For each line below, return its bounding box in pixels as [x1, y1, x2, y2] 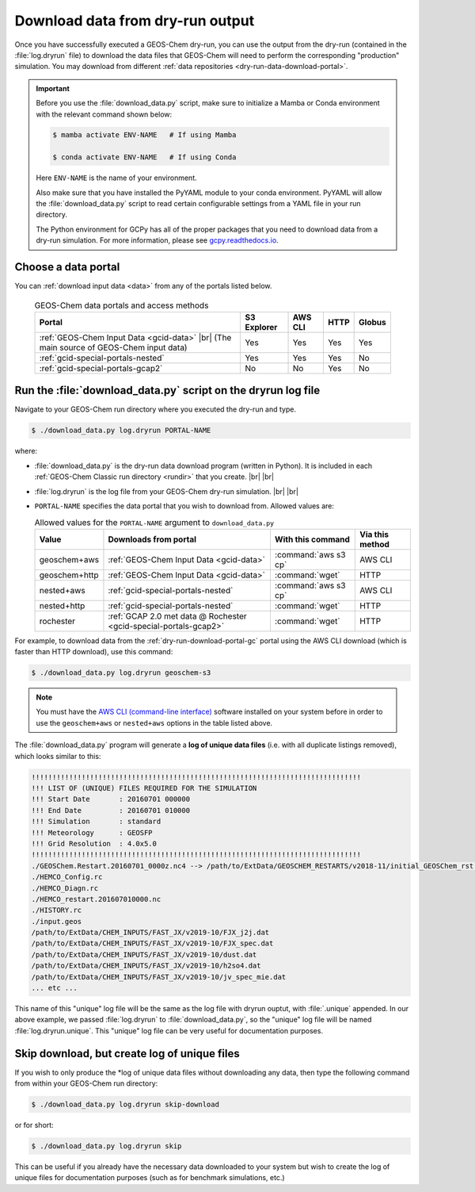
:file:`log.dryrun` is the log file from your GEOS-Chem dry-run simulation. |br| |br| [34, 486, 298, 496]
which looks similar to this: [14, 751, 101, 761]
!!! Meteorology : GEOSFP [31, 828, 154, 837]
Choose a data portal [14, 260, 120, 274]
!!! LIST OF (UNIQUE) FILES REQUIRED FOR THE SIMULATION [31, 784, 257, 792]
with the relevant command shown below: [36, 109, 173, 119]
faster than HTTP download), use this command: [14, 647, 173, 657]
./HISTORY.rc [31, 906, 82, 915]
